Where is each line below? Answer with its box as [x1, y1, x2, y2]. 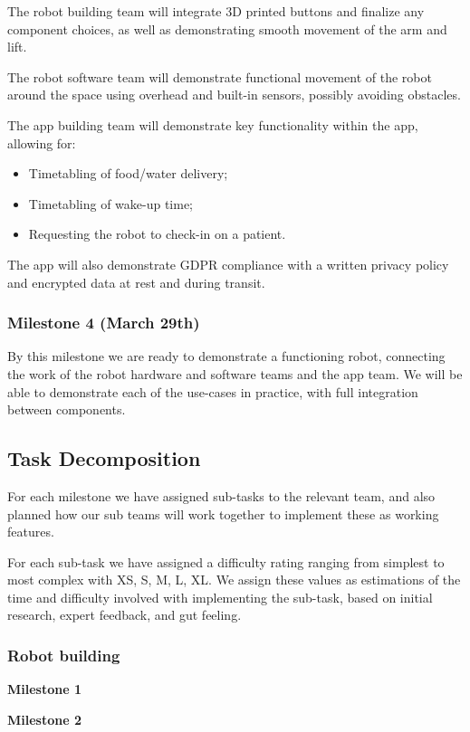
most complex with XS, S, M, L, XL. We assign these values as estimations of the [7, 570, 461, 589]
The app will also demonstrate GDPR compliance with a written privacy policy [7, 254, 449, 273]
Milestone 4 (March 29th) [7, 311, 200, 334]
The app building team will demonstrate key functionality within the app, [7, 115, 418, 134]
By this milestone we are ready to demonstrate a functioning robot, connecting [7, 347, 446, 366]
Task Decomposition [7, 444, 201, 472]
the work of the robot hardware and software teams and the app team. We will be [7, 364, 463, 383]
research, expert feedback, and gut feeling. [7, 605, 242, 624]
